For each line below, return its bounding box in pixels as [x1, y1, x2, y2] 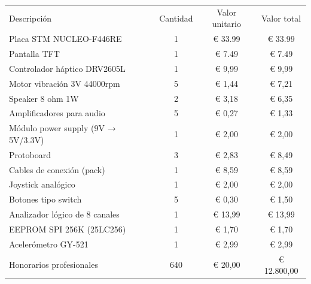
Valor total [261, 11, 301, 24]
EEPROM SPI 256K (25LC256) [9, 222, 126, 235]
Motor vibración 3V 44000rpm [9, 77, 120, 89]
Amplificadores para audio [9, 107, 105, 119]
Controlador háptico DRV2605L [9, 62, 126, 74]
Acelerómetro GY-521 [9, 237, 89, 250]
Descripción [9, 11, 52, 24]
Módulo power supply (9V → [9, 122, 116, 134]
